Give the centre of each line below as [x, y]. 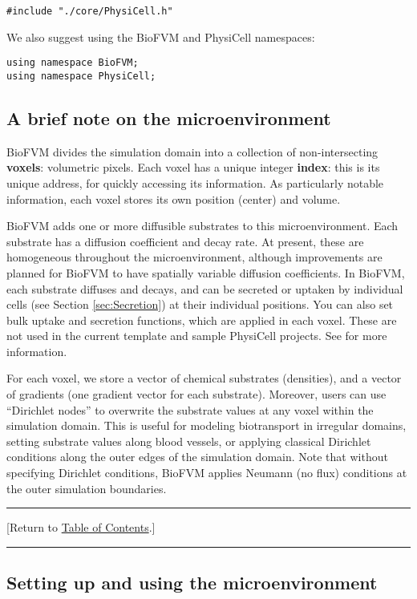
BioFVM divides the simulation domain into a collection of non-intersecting [192, 151]
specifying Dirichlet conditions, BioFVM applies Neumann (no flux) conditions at [207, 473]
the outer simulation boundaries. [87, 488]
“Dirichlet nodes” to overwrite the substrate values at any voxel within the [190, 409]
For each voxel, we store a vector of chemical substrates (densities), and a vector [204, 378]
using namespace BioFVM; [73, 63]
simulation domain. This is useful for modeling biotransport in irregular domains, [206, 425]
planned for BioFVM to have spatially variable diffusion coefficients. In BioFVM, [206, 272]
